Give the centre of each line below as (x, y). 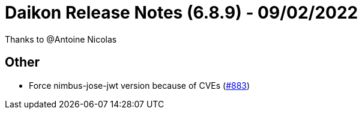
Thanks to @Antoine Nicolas (61, 39)
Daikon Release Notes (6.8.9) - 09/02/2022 (182, 13)
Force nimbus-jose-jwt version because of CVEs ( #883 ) (140, 85)
